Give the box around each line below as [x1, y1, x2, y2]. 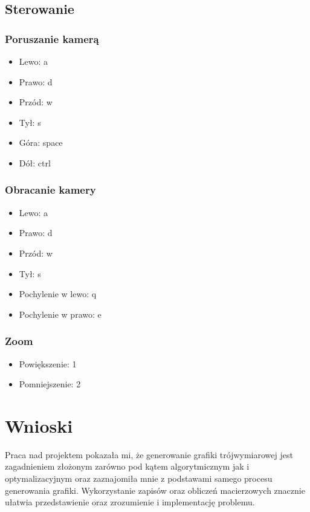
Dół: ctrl [19, 156, 51, 169]
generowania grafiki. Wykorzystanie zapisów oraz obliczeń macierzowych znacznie [5, 484, 305, 496]
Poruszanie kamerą [5, 31, 99, 46]
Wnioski [5, 413, 73, 438]
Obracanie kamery [5, 182, 96, 197]
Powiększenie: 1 [19, 357, 77, 370]
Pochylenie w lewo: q [19, 287, 97, 300]
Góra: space [19, 136, 63, 149]
